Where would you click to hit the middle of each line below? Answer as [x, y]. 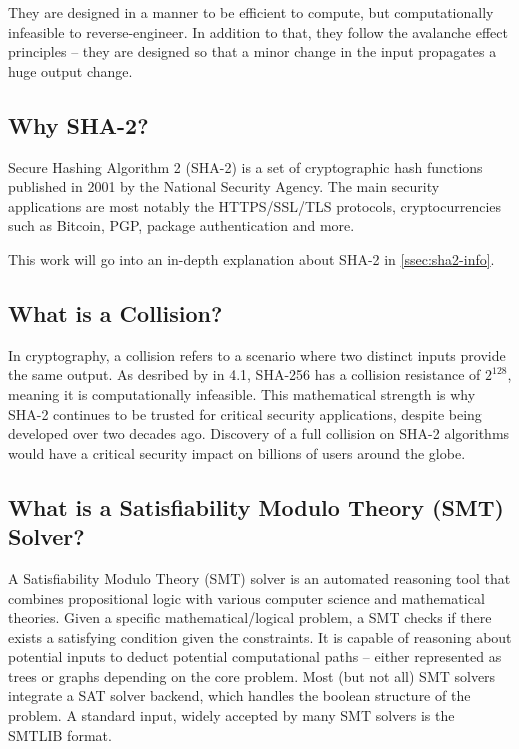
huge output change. [70, 70]
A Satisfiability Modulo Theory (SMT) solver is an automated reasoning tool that [259, 577]
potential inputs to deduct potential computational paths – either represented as [255, 656]
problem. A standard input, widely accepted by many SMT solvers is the [231, 715]
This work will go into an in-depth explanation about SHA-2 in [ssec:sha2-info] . [251, 258]
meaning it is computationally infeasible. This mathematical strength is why [242, 393]
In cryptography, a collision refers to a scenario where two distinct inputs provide [257, 354]
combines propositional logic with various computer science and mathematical [246, 597]
